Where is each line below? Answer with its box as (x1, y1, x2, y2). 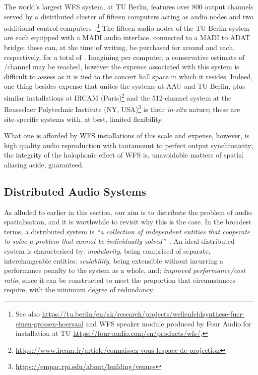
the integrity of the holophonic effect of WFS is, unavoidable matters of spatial (4, 150, 244, 160)
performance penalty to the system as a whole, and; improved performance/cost (4, 265, 246, 275)
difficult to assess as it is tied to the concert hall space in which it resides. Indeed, (4, 71, 253, 81)
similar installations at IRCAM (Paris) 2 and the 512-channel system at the (4, 91, 232, 103)
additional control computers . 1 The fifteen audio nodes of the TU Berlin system (4, 21, 250, 33)
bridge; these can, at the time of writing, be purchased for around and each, (4, 42, 235, 53)
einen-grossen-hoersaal (15, 318, 83, 328)
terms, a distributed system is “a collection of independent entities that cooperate (4, 226, 250, 236)
